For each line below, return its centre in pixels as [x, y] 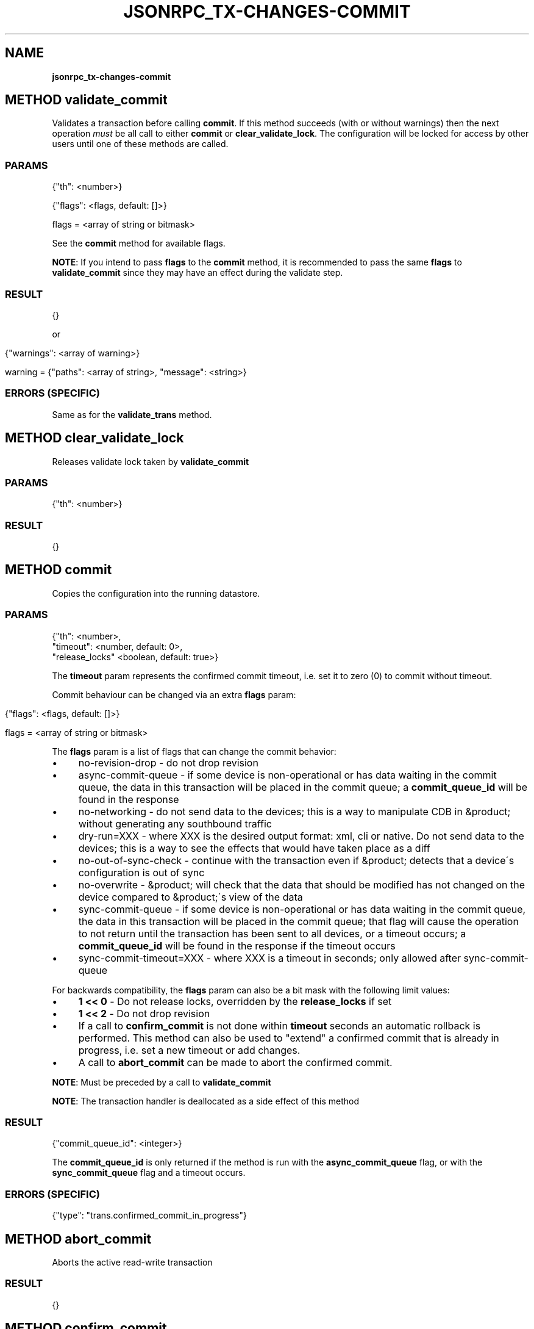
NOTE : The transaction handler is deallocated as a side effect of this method [205, 1101]
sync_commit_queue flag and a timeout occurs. [149, 1173]
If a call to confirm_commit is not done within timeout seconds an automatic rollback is [279, 1025]
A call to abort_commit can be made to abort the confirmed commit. [235, 1062]
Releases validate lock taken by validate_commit [151, 461]
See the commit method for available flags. [139, 243]
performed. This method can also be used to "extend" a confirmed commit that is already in [289, 1038]
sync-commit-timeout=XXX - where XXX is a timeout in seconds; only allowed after [269, 958]
